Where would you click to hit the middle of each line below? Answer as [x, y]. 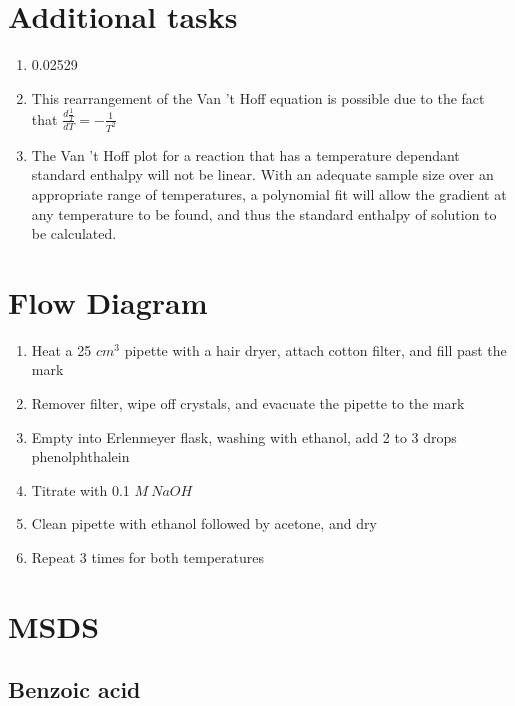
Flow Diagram [108, 301]
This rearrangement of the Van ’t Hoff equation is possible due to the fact [258, 97]
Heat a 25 [61, 349]
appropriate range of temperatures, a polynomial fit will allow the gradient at [269, 193]
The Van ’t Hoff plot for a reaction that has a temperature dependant [245, 154]
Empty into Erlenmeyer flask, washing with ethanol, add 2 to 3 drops [244, 436]
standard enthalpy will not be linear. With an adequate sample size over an [262, 174]
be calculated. [74, 233]
